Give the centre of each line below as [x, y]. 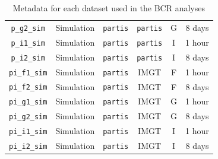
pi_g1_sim [28, 102]
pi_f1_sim [28, 73]
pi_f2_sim [28, 88]
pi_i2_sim [28, 147]
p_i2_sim [28, 58]
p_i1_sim [28, 43]
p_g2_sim [28, 28]
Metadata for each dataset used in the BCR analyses [109, 8]
